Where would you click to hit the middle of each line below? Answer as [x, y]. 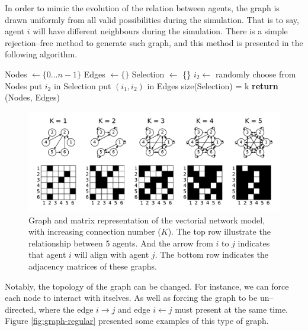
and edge [134, 309]
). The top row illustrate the [219, 231]
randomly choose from [256, 74]
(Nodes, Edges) [32, 97]
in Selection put [82, 85]
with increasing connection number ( [95, 231]
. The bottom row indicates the [212, 254]
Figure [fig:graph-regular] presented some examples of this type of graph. [137, 321]
